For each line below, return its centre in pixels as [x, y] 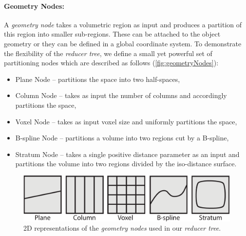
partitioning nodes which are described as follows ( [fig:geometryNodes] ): [111, 63]
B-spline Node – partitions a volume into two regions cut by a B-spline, [122, 138]
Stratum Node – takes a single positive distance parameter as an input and [127, 154]
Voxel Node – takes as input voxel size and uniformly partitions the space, [126, 121]
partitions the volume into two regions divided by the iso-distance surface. [126, 164]
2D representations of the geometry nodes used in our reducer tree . [122, 228]
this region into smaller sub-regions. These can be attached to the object [112, 34]
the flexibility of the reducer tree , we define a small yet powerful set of [108, 53]
